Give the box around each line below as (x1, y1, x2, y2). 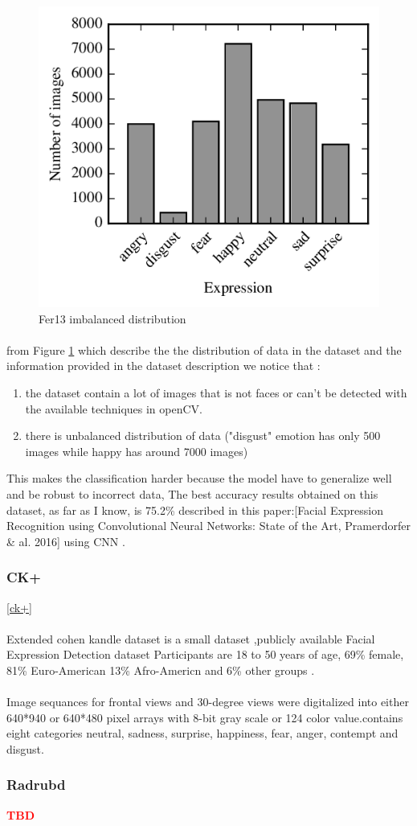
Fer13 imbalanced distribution (39, 310, 186, 327)
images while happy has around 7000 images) (25, 442, 248, 459)
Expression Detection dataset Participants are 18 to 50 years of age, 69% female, (6, 646, 404, 663)
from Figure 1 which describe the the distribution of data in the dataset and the (6, 341, 402, 358)
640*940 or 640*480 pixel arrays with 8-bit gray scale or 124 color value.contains (6, 709, 403, 725)
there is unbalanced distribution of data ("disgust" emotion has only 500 (25, 427, 381, 444)
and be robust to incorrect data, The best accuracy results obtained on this (6, 485, 378, 502)
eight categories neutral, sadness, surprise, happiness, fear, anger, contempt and (6, 725, 399, 742)
